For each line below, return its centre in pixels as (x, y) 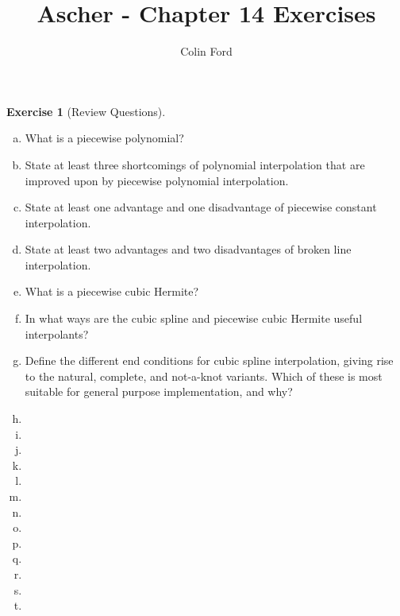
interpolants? (57, 333)
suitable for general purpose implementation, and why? (159, 391)
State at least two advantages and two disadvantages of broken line (188, 249)
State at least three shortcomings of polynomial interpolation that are (195, 164)
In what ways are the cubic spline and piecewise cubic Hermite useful (194, 318)
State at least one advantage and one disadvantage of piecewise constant (201, 207)
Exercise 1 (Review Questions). (86, 111)
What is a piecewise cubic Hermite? (112, 291)
